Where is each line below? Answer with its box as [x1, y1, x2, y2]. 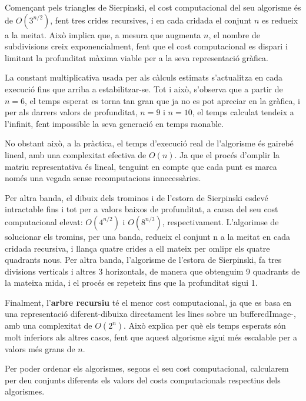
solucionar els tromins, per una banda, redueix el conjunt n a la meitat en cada [5, 230, 290, 242]
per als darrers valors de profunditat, [5, 106, 138, 118]
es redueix [261, 14, 298, 26]
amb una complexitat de [5, 319, 92, 332]
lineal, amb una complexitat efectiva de [5, 148, 147, 161]
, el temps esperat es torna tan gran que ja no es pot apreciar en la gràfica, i [25, 94, 301, 106]
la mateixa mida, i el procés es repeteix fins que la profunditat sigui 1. [5, 276, 258, 289]
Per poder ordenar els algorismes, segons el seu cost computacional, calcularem [5, 362, 289, 375]
